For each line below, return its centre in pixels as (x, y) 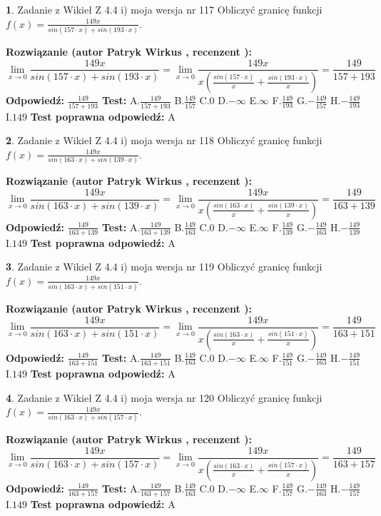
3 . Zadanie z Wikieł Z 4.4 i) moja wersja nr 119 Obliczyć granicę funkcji (164, 267)
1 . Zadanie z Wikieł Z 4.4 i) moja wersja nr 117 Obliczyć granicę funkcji (164, 9)
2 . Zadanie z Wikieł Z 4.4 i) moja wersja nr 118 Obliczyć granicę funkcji (164, 140)
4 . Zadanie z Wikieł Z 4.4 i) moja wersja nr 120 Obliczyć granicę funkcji (164, 397)
